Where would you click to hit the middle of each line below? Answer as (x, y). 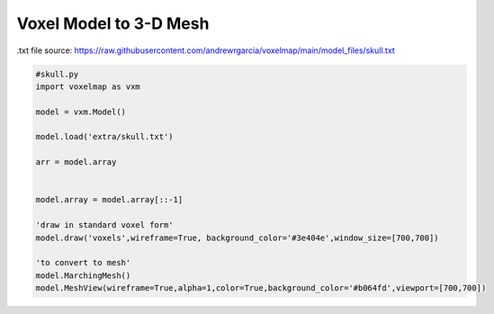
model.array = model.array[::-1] (109, 200)
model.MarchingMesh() (83, 275)
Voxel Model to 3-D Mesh (113, 23)
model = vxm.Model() (81, 112)
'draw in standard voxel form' (105, 225)
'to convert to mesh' (83, 263)
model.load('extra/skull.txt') (105, 137)
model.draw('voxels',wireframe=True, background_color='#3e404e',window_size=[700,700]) (238, 238)
